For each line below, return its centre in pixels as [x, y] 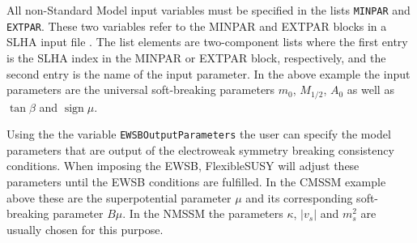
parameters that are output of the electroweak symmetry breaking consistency [200, 149]
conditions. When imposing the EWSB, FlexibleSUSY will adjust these [183, 166]
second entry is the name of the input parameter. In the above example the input [208, 73]
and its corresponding [299, 197]
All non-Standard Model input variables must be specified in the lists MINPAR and [208, 10]
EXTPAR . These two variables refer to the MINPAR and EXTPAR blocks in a [197, 26]
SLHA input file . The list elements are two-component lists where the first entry [207, 42]
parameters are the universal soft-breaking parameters [141, 90]
